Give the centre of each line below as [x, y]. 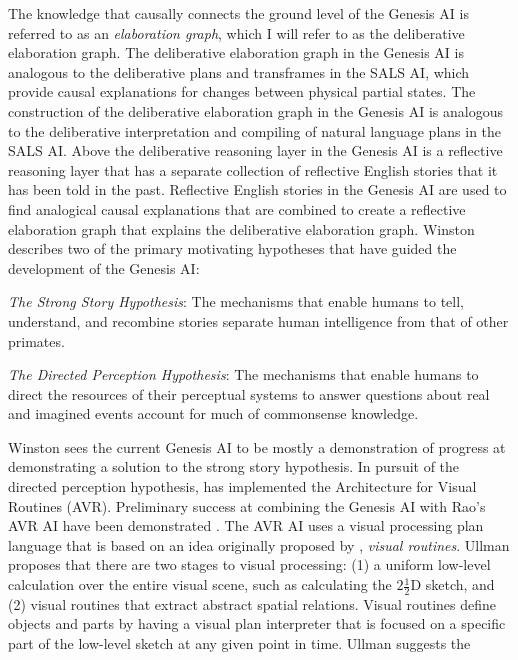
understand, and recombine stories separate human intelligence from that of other [258, 320]
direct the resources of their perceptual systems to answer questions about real [249, 393]
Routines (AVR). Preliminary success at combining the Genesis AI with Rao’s [247, 505]
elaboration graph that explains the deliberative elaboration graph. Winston [241, 228]
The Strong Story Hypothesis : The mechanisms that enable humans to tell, [236, 301]
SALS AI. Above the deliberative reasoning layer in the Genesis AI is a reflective [255, 150]
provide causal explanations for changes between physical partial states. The [242, 91]
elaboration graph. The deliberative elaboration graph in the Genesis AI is [236, 52]
